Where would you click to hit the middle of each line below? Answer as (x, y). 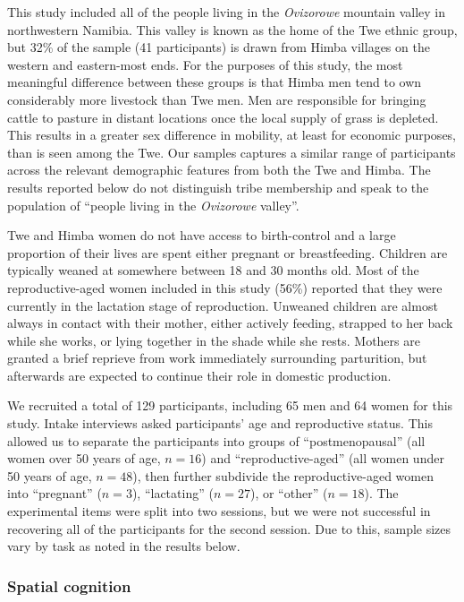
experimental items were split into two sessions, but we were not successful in (219, 511)
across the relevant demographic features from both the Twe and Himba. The (219, 170)
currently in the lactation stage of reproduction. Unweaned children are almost (223, 305)
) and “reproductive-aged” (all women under (323, 458)
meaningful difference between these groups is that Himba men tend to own (215, 82)
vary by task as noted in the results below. (124, 546)
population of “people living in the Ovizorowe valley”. (153, 205)
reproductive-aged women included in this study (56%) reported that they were (225, 287)
